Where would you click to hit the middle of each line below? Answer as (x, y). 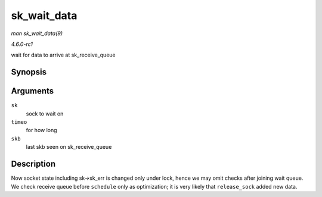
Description (33, 164)
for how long (41, 130)
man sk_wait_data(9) (37, 33)
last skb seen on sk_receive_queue (69, 147)
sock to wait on (45, 114)
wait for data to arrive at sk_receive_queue (63, 55)
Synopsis (29, 72)
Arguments (32, 91)
